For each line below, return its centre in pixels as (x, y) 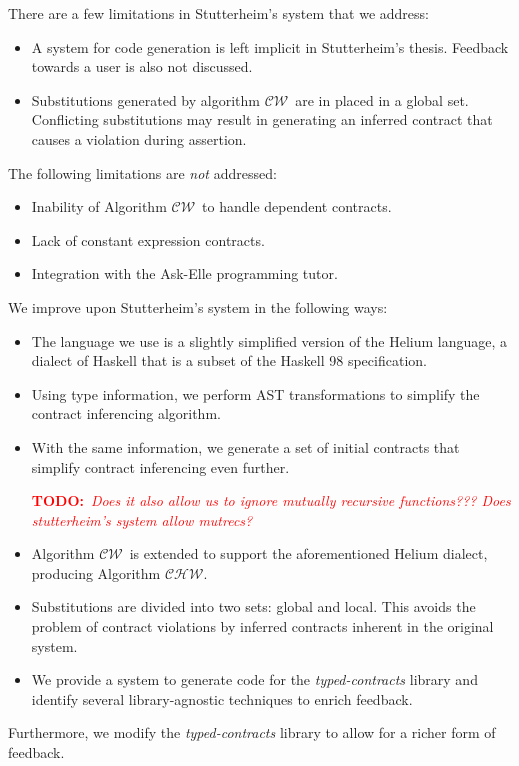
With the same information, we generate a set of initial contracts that (245, 446)
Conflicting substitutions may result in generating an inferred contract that (262, 119)
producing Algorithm (96, 572)
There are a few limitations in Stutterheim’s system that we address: (218, 13)
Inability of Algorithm (99, 206)
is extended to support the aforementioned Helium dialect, (308, 553)
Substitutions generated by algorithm (145, 99)
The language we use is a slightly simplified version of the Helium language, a (269, 340)
